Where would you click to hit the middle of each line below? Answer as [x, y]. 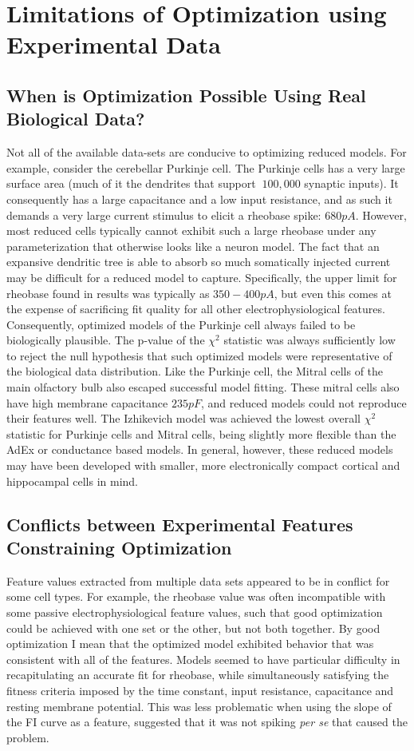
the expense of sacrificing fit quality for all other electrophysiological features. [196, 309]
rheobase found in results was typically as [108, 293]
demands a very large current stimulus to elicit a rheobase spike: [164, 215]
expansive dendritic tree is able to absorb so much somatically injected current [199, 262]
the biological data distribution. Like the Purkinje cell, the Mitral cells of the [195, 371]
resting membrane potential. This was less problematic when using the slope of [199, 706]
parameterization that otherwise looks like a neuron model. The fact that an [193, 246]
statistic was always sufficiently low [310, 340]
